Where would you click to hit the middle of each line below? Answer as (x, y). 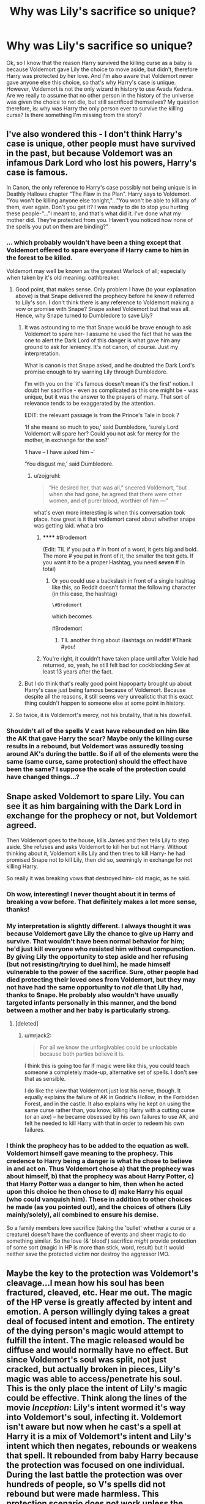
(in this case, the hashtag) (84, 594)
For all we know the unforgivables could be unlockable (108, 1047)
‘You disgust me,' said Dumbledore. (69, 464)
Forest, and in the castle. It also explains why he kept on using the (107, 1103)
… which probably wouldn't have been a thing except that (94, 242)
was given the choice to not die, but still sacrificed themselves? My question (102, 102)
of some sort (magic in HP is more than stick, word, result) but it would (95, 1248)
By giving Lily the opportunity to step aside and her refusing (97, 956)
